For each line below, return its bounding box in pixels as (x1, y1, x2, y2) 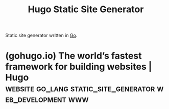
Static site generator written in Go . (5, 32, 78, 39)
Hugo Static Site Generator (28, 4, 144, 15)
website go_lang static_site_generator (5, 83, 155, 94)
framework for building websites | (5, 61, 152, 72)
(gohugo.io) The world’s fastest (5, 50, 142, 62)
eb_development (5, 93, 66, 105)
